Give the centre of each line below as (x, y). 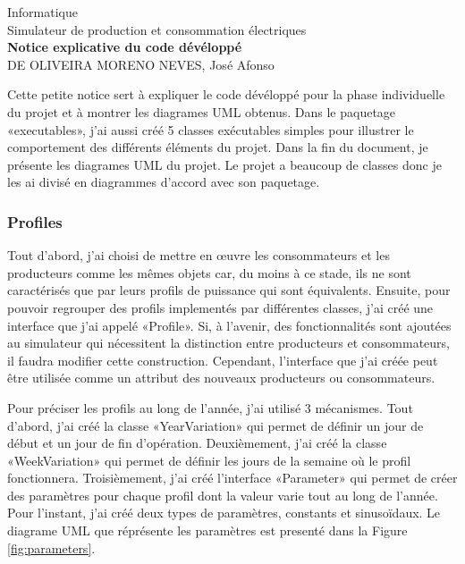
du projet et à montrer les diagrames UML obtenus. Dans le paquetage (202, 111)
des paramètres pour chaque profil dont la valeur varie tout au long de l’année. (223, 495)
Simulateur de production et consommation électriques (157, 29)
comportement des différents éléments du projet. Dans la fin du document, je (218, 147)
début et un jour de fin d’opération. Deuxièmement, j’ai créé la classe (197, 443)
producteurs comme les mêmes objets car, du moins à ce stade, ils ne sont (209, 272)
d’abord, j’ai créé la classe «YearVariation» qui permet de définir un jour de (216, 425)
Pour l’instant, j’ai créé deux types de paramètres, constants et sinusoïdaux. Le (224, 513)
